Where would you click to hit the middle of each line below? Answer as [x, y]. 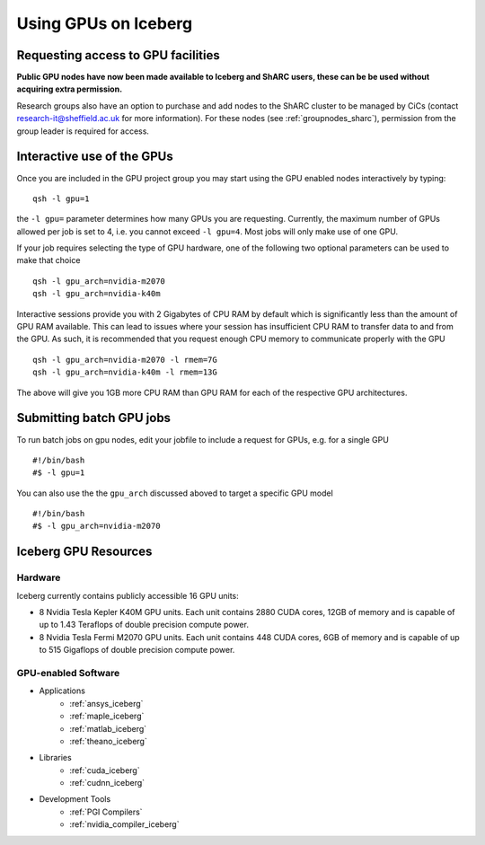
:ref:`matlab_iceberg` [108, 728]
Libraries [55, 758]
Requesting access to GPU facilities [118, 55]
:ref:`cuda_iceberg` [105, 770]
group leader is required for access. [83, 131]
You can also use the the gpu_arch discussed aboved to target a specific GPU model [175, 493]
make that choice [48, 260]
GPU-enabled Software [68, 673]
